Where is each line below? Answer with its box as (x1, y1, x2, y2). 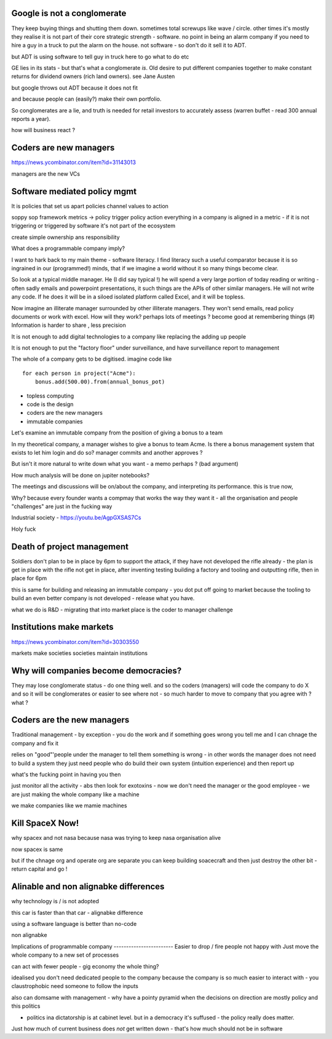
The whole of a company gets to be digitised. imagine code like (11, 355, 172, 363)
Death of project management (11, 541, 129, 552)
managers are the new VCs (11, 170, 80, 178)
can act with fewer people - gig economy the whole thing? (11, 962, 159, 970)
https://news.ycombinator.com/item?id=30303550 (11, 638, 140, 645)
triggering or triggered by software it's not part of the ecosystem (11, 222, 175, 230)
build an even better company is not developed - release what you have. (11, 595, 195, 602)
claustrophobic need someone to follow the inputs (11, 982, 138, 990)
